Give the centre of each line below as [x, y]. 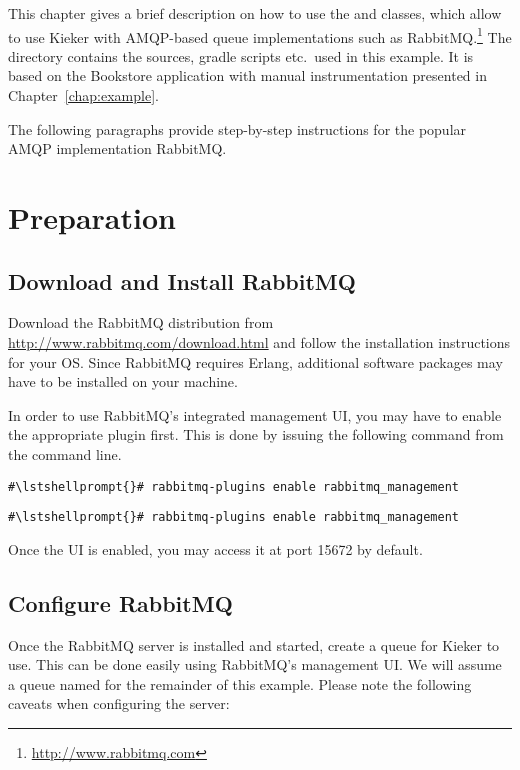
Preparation [92, 217]
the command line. [65, 453]
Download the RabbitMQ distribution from [141, 322]
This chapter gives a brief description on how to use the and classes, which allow [255, 13]
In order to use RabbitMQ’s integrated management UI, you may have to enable [255, 414]
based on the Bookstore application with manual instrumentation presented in [247, 75]
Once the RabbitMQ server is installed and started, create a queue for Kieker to [254, 644]
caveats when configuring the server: [119, 703]
